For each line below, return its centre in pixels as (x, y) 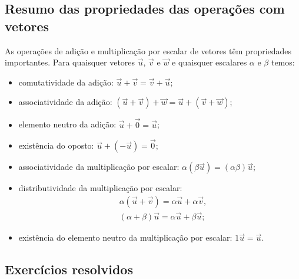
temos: (283, 62)
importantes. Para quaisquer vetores (70, 62)
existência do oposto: (56, 145)
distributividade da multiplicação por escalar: (100, 188)
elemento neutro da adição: (67, 124)
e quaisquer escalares (210, 62)
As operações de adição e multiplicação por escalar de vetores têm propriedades (148, 50)
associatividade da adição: (65, 102)
